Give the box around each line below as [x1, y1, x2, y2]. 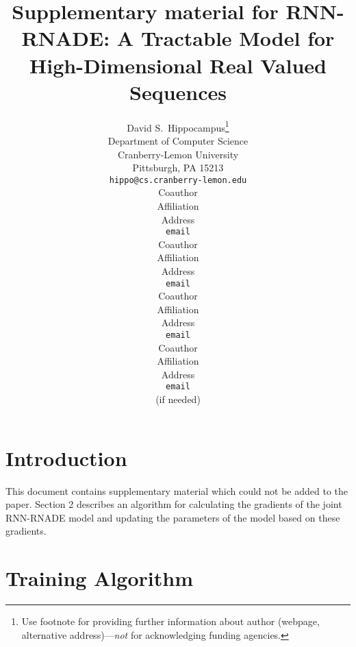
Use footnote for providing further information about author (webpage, [21, 614, 320, 628]
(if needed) [155, 392, 201, 406]
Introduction [5, 443, 127, 472]
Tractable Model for [140, 24, 335, 52]
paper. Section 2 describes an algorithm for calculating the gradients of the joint [5, 497, 342, 511]
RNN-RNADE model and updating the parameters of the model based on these [5, 510, 340, 524]
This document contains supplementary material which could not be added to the [5, 483, 348, 498]
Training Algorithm [5, 564, 194, 592]
